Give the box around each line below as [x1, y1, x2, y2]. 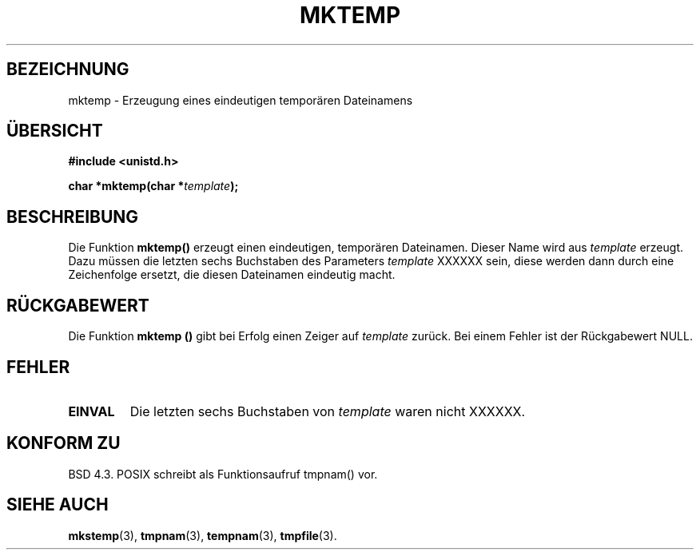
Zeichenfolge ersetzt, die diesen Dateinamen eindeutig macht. [68, 268, 396, 282]
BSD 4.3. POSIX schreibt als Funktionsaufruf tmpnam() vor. [68, 467, 378, 481]
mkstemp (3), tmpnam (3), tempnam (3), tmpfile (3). [68, 528, 337, 542]
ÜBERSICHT [6, 121, 103, 141]
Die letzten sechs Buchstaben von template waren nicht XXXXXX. [129, 403, 526, 419]
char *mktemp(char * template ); [68, 179, 239, 193]
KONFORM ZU [6, 433, 121, 454]
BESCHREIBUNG [6, 206, 139, 227]
